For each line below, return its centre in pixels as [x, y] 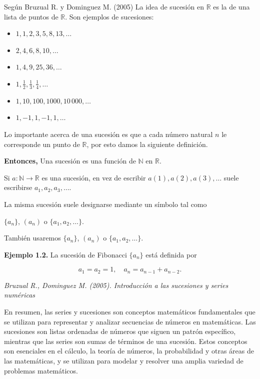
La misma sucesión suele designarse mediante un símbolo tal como [105, 204]
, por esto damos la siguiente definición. [147, 144]
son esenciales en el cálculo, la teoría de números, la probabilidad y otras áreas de [129, 351]
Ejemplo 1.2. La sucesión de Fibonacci [65, 254]
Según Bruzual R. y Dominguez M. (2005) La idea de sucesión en [104, 6]
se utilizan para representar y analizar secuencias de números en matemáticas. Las [130, 321]
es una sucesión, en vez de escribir [94, 177]
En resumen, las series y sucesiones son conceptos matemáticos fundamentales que [130, 311]
